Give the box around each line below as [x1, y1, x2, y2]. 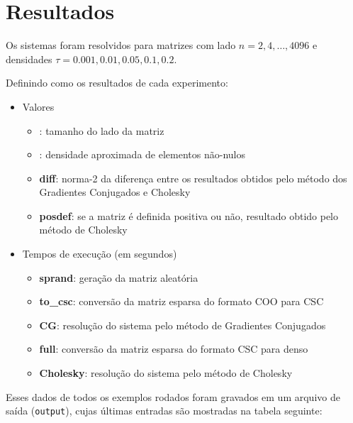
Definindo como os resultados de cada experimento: [6, 75, 228, 90]
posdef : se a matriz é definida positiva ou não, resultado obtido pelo [39, 208, 339, 223]
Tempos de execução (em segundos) [22, 246, 177, 261]
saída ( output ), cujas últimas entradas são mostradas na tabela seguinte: [6, 403, 323, 418]
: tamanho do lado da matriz [39, 123, 164, 138]
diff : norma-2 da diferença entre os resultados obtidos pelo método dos [39, 170, 347, 185]
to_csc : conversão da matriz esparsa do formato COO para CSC [39, 294, 324, 309]
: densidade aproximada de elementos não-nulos [39, 147, 245, 162]
